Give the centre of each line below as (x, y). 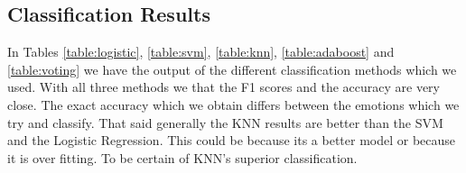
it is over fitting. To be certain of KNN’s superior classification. (182, 157)
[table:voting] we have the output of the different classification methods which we (232, 69)
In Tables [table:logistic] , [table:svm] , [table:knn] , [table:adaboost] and (201, 52)
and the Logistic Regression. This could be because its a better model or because (232, 140)
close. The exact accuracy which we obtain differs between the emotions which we (233, 104)
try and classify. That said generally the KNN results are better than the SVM (225, 122)
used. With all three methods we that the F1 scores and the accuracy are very (224, 87)
